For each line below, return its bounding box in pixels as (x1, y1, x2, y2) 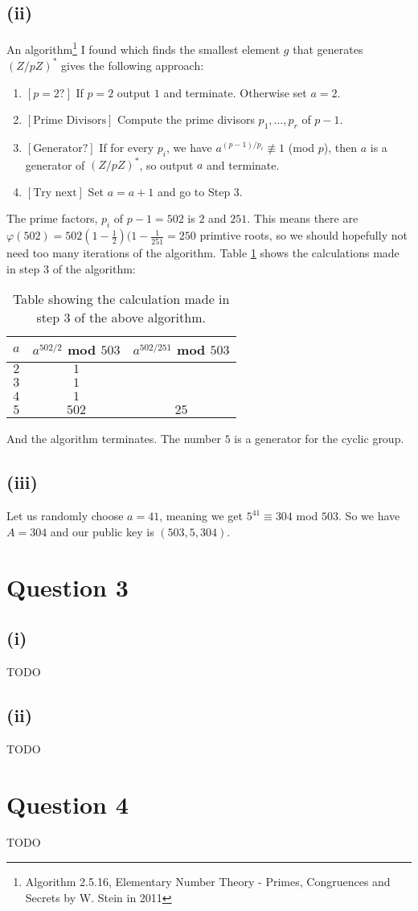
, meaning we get (159, 507, 243, 524)
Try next (33, 187, 77, 199)
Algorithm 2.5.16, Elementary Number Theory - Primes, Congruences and (25, 873, 391, 890)
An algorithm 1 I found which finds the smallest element (6, 39, 281, 57)
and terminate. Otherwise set (163, 84, 307, 101)
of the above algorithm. (74, 308, 206, 327)
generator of (25, 156, 85, 173)
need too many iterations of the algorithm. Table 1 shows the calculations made (6, 244, 400, 261)
